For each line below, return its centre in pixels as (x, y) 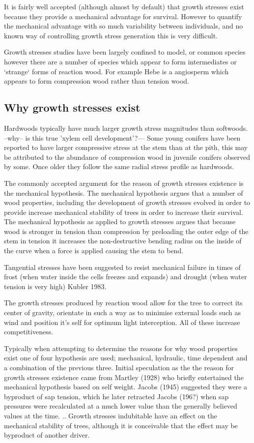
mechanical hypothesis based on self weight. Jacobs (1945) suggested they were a (126, 387)
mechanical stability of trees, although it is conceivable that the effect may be (121, 425)
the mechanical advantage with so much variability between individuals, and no (124, 26)
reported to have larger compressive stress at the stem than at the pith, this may (126, 147)
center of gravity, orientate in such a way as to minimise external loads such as (123, 312)
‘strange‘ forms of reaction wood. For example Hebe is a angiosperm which (116, 71)
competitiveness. (29, 332)
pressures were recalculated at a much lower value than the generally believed (121, 406)
